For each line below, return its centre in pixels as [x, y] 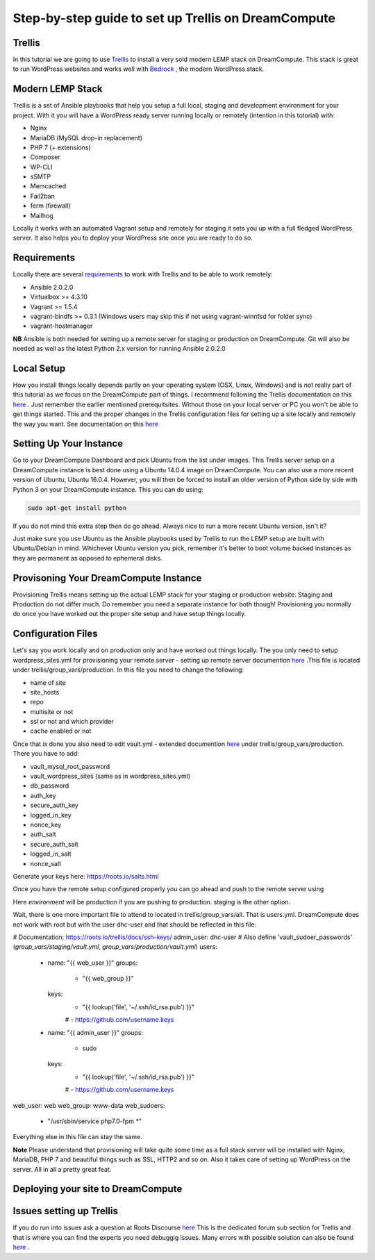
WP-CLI [41, 167]
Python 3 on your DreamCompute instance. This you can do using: [108, 489]
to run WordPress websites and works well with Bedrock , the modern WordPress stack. [139, 69]
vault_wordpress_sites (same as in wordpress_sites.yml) [110, 776]
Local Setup [39, 368]
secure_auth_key [55, 805]
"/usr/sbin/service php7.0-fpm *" [95, 1121]
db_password [50, 786]
